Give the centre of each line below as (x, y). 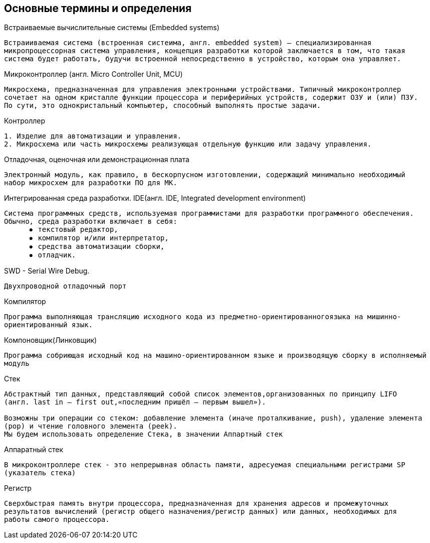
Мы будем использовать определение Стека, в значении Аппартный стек (144, 434)
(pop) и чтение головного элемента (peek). (91, 426)
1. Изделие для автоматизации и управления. (93, 136)
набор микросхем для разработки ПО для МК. (91, 183)
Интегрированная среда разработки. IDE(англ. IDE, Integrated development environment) (155, 198)
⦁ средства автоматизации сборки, (97, 247)
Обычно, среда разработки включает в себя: (91, 222)
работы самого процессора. (57, 520)
